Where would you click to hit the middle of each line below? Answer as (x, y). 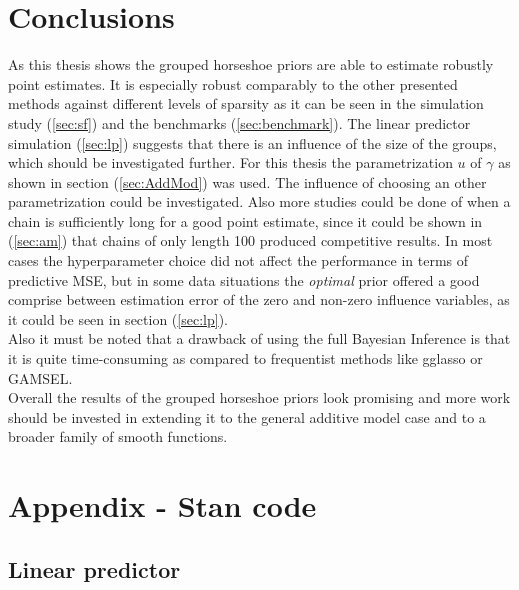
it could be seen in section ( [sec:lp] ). (118, 318)
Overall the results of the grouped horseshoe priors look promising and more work (259, 397)
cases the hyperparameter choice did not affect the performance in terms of (238, 260)
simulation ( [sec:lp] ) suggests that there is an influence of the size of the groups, (252, 142)
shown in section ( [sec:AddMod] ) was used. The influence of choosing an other (247, 181)
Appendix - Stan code (162, 505)
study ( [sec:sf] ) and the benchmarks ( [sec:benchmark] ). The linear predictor (239, 122)
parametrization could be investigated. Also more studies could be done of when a (259, 201)
